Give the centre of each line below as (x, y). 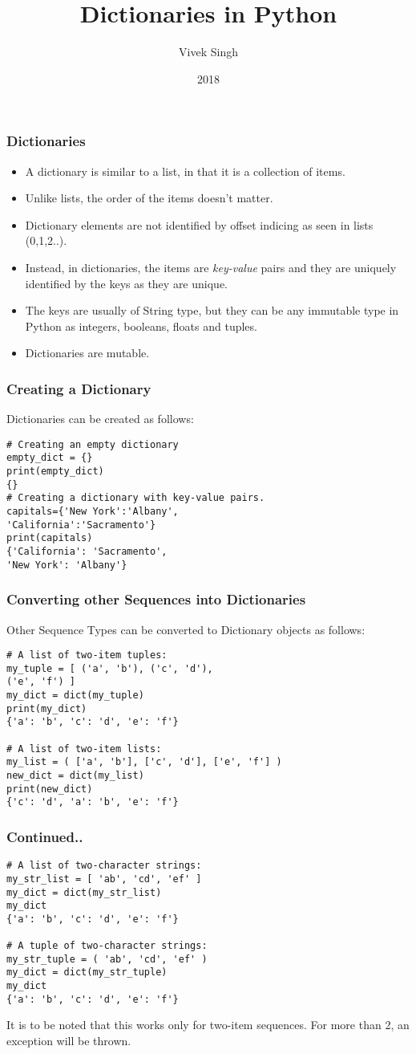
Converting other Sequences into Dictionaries (156, 599)
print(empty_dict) (55, 472)
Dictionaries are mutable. (87, 353)
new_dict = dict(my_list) (75, 776)
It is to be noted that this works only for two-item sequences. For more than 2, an (208, 1025)
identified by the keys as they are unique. (126, 283)
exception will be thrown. (69, 1041)
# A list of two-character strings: (104, 866)
